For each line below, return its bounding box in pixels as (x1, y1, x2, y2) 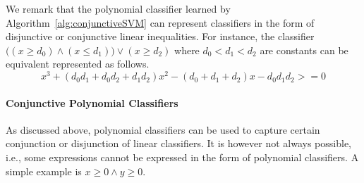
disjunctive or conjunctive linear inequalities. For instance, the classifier (6, 29, 315, 44)
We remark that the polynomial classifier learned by (6, 1, 231, 15)
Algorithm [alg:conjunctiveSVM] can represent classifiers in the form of (6, 15, 315, 30)
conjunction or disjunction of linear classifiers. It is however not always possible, (6, 136, 351, 151)
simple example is (6, 163, 82, 178)
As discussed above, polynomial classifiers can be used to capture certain (6, 122, 320, 137)
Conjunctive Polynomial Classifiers (6, 95, 178, 110)
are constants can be (260, 42, 348, 57)
